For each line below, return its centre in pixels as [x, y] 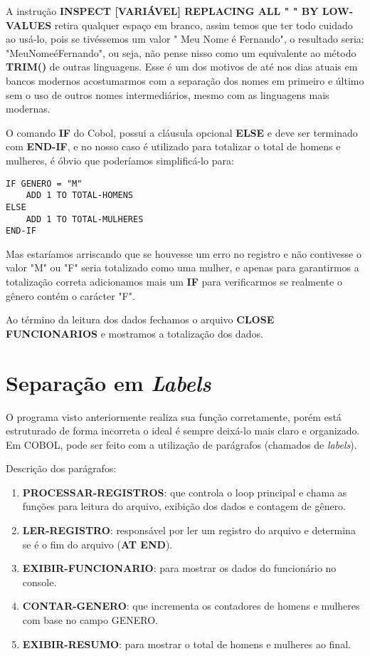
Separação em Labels [109, 382]
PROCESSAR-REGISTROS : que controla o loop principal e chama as [185, 492]
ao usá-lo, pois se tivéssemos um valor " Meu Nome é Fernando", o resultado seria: [185, 39]
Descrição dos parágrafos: [61, 468]
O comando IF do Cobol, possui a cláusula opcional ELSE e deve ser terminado [182, 132]
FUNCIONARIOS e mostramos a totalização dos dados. [134, 333]
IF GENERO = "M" [44, 183]
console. [39, 582]
